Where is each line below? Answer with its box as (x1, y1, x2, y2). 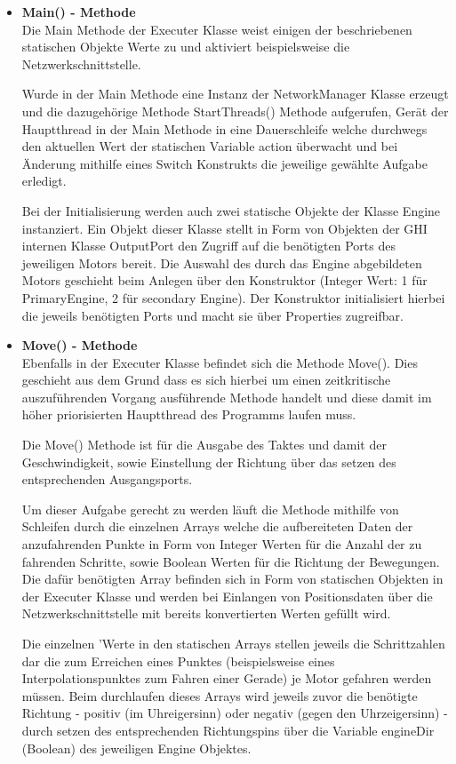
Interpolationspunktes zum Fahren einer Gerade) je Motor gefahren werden (21, 669, 432, 688)
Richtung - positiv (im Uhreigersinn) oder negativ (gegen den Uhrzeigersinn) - (21, 704, 448, 722)
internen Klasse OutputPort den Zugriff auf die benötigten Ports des (21, 236, 396, 255)
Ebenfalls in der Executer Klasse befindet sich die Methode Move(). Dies (21, 353, 418, 371)
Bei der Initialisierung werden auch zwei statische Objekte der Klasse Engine (21, 201, 441, 219)
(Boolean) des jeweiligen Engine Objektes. (21, 738, 252, 757)
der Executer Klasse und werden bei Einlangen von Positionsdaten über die (21, 586, 433, 605)
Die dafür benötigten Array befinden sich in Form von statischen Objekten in (21, 569, 444, 588)
